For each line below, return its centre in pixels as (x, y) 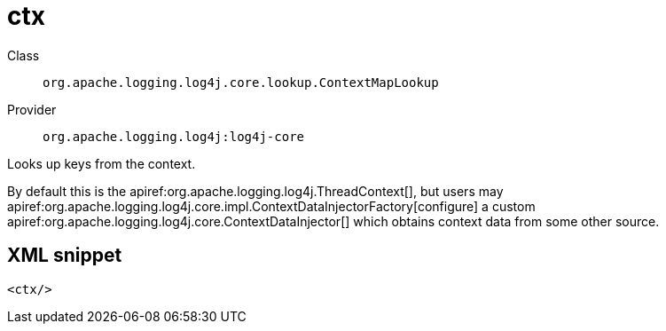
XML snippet (65, 256)
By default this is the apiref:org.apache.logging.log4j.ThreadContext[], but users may (255, 191)
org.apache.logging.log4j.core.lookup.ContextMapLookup (241, 82)
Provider (32, 109)
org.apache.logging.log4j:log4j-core (174, 136)
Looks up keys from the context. (102, 163)
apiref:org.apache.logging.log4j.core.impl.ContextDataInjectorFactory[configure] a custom (271, 206)
